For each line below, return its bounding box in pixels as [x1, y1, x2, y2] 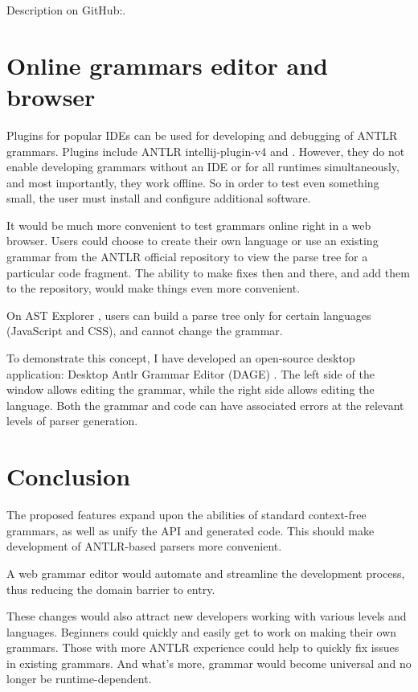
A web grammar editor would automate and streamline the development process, [6, 564, 405, 581]
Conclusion [6, 460, 131, 493]
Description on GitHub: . [6, 2, 126, 18]
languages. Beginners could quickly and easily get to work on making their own [6, 623, 397, 640]
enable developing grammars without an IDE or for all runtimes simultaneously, [6, 158, 400, 175]
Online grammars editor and [6, 48, 328, 81]
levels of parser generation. [6, 412, 138, 429]
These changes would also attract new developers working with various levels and [6, 608, 407, 624]
